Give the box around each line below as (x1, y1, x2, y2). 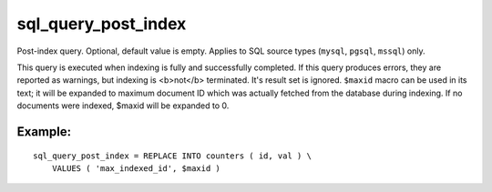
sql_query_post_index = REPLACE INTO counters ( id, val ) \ (33, 150, 312, 161)
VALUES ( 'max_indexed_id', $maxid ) (51, 163, 220, 173)
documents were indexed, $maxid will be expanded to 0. (16, 100, 230, 111)
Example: (16, 124, 72, 139)
